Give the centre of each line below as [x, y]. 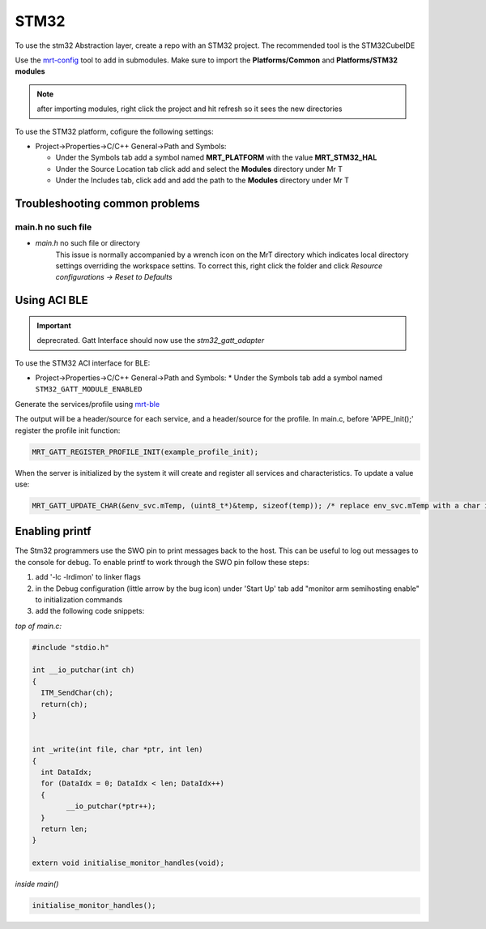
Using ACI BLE [51, 300]
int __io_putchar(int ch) [83, 670]
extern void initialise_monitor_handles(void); [128, 863]
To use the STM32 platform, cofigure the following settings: [114, 131]
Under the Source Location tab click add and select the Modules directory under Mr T [199, 169]
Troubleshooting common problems [107, 203]
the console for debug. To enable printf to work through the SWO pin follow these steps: [162, 562]
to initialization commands [79, 599]
